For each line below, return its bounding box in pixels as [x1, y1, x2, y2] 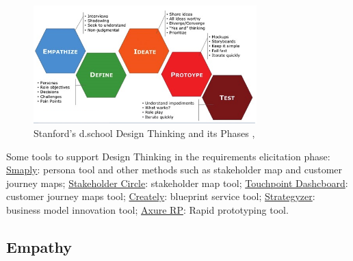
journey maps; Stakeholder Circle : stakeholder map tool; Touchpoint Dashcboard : [6, 175, 348, 190]
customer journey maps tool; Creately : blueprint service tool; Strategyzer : [6, 189, 315, 203]
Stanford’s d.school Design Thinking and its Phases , [34, 125, 255, 140]
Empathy [6, 236, 73, 257]
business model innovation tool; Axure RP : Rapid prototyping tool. [6, 202, 289, 216]
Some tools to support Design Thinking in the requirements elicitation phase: [6, 149, 330, 163]
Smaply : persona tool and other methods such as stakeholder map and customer [6, 162, 343, 177]
